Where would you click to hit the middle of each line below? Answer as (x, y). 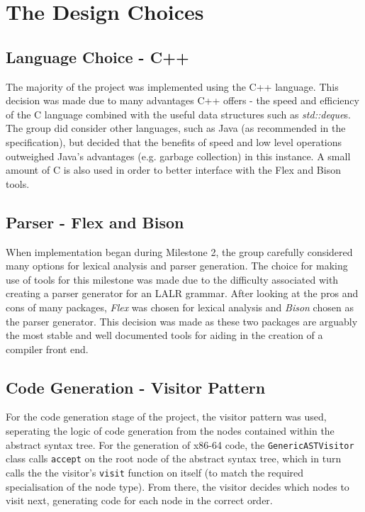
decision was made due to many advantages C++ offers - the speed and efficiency (182, 100)
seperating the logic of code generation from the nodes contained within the (170, 431)
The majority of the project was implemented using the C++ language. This (172, 86)
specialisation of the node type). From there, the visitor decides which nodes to (178, 486)
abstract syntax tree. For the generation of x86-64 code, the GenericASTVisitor (180, 444)
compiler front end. (47, 349)
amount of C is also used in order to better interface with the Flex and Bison (173, 170)
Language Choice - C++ (97, 56)
